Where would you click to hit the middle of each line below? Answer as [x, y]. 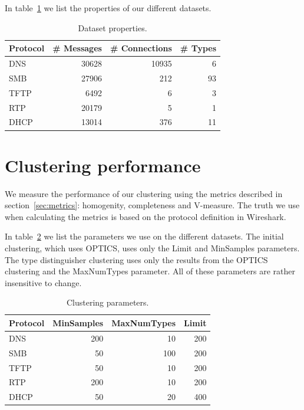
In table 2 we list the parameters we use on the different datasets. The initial [144, 236]
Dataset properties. [113, 27]
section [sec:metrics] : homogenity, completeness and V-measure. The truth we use [152, 205]
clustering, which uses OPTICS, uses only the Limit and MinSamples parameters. [152, 248]
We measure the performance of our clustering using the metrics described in [144, 193]
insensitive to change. [43, 282]
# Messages [77, 48]
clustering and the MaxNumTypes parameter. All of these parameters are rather [150, 271]
